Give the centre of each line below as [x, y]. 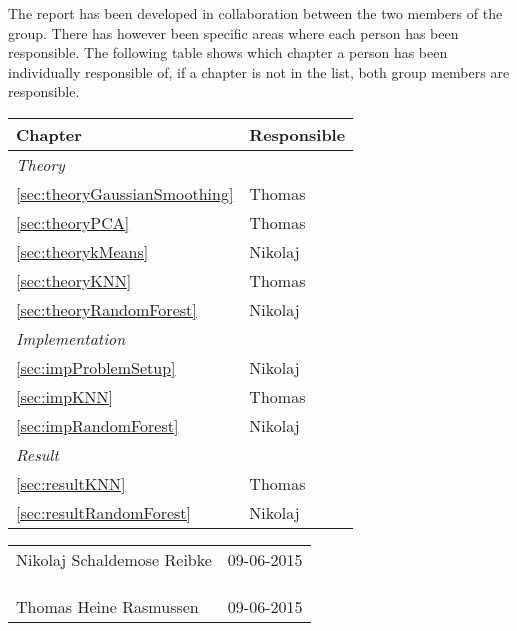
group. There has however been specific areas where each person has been [233, 32]
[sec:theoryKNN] [74, 280]
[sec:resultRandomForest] [104, 512]
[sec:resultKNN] [71, 483]
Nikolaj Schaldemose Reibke [114, 559]
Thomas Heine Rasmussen [107, 606]
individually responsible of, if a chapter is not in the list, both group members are [259, 71]
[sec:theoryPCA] [73, 222]
